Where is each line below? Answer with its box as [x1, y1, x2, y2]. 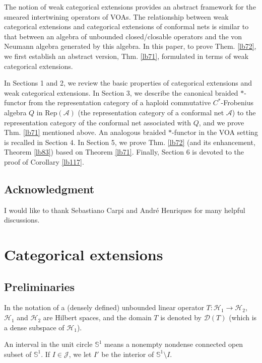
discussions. [4, 214, 40, 225]
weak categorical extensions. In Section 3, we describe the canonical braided [4, 87, 238, 98]
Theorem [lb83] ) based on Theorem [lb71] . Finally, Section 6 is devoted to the [4, 147, 244, 157]
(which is [229, 312, 257, 323]
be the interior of [101, 348, 154, 359]
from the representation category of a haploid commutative [28, 97, 211, 108]
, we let [69, 348, 92, 359]
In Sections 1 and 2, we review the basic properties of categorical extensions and [4, 78, 252, 88]
